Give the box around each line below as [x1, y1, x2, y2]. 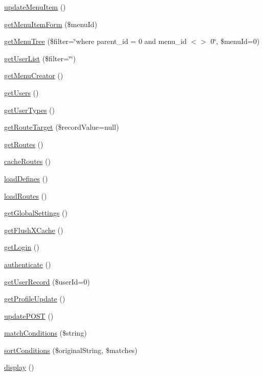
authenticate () [4, 258, 51, 269]
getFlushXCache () [4, 224, 63, 235]
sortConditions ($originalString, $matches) [4, 344, 138, 355]
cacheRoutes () [4, 156, 51, 167]
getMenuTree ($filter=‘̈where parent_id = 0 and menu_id [4, 36, 187, 46]
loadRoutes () [4, 190, 47, 201]
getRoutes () [4, 138, 43, 149]
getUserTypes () [4, 104, 55, 115]
